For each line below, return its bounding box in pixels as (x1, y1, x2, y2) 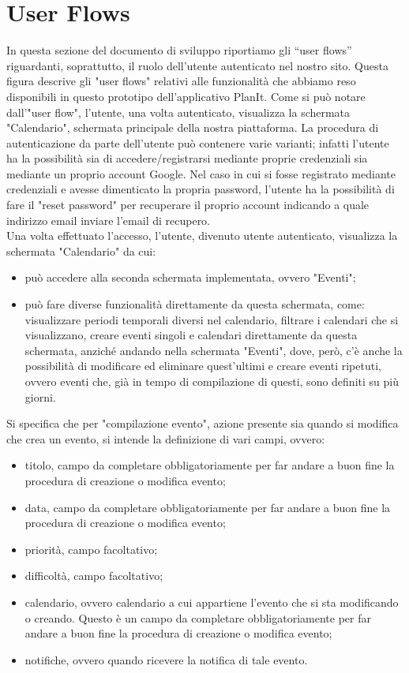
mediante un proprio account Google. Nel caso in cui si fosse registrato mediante (6, 165, 396, 181)
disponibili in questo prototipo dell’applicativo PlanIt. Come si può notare (6, 88, 366, 104)
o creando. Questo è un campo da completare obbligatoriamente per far (24, 609, 371, 626)
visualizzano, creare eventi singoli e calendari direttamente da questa (24, 327, 358, 343)
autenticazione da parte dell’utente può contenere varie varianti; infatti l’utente (6, 134, 389, 151)
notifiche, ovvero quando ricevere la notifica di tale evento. (24, 651, 308, 667)
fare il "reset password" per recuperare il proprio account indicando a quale (6, 196, 370, 213)
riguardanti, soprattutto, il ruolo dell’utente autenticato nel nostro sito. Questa (6, 57, 388, 73)
